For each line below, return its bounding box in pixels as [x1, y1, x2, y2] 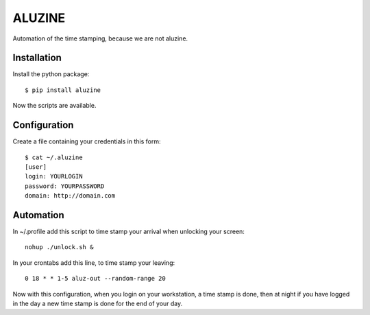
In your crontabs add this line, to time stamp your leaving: [12, 258, 175, 267]
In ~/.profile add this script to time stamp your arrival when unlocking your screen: [12, 227, 245, 235]
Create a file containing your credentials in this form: [12, 137, 161, 145]
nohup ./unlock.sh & [25, 244, 94, 251]
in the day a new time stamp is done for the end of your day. [12, 299, 183, 307]
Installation [12, 52, 62, 64]
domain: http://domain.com [25, 192, 116, 200]
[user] [25, 163, 47, 171]
